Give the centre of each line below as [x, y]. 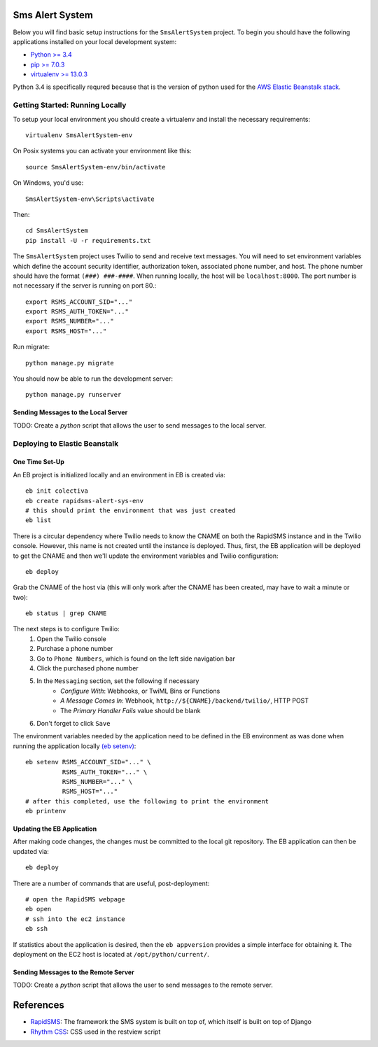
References [38, 1005]
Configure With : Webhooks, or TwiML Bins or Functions [140, 691]
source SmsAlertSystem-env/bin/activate [96, 167]
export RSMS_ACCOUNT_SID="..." [79, 302]
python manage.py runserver [73, 395]
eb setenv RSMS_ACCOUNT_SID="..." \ [88, 762]
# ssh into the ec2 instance [75, 919]
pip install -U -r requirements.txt [88, 240]
